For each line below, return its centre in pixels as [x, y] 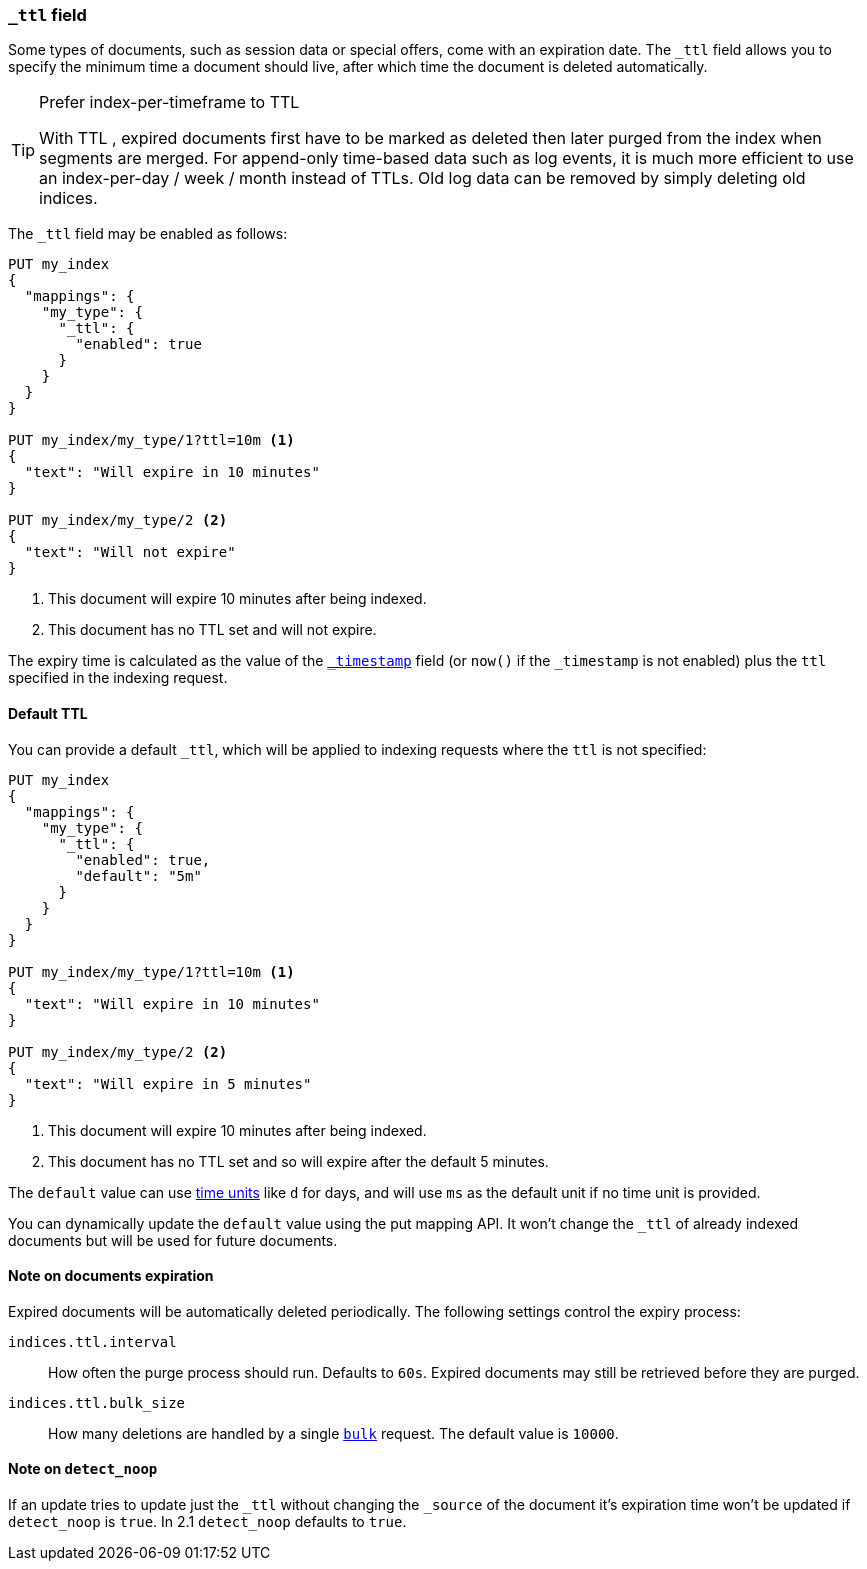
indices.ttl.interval [92, 1341]
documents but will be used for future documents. [173, 1240]
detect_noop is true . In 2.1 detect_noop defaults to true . [207, 1522]
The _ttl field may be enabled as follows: [148, 234]
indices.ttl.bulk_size [97, 1402]
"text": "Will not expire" [130, 552]
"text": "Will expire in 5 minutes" [168, 1083]
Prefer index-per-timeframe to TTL [169, 102]
